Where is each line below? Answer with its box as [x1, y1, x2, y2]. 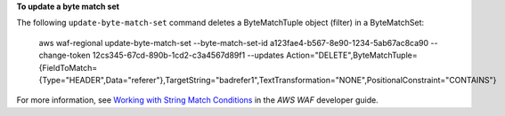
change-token [38, 50, 91, 61]
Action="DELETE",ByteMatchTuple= [286, 50, 418, 61]
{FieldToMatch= [38, 62, 98, 73]
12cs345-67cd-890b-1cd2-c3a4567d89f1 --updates [92, 50, 285, 61]
